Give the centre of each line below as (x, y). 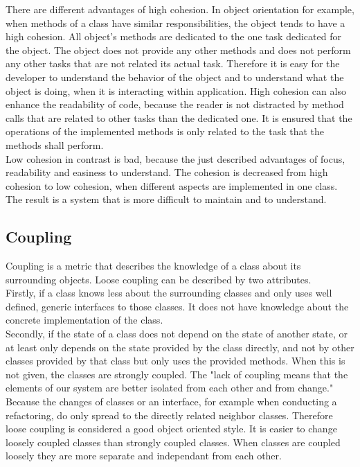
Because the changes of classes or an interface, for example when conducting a (171, 402)
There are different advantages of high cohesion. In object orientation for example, (180, 9)
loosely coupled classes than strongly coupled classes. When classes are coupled (173, 442)
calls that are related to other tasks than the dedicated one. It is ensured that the (179, 117)
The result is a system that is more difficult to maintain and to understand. (166, 199)
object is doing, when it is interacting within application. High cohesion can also (176, 90)
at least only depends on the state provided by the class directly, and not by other (180, 347)
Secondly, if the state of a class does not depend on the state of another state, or (177, 334)
